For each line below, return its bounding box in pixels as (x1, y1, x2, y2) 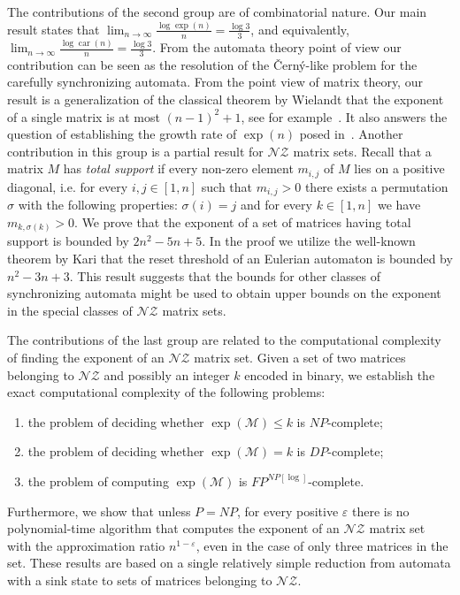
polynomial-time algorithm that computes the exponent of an (7, 519, 340, 538)
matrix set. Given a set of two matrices (194, 348, 406, 367)
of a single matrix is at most (7, 107, 160, 126)
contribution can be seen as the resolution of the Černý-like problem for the (7, 55, 418, 73)
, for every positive (237, 501, 339, 520)
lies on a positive (354, 159, 445, 178)
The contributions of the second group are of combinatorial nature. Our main (7, 3, 427, 20)
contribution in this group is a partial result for (7, 141, 264, 160)
